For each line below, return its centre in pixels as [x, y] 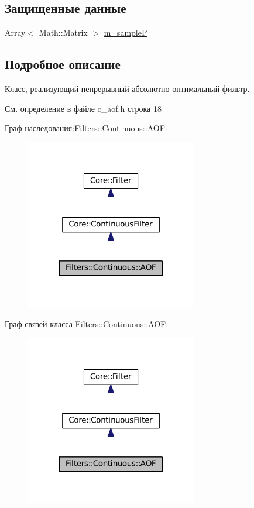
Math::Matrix [63, 32]
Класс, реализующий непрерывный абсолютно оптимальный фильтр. [127, 88]
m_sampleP [126, 32]
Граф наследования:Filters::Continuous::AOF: [86, 128]
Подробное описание [63, 64]
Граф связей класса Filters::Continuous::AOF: [87, 324]
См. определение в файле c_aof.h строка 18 [83, 108]
